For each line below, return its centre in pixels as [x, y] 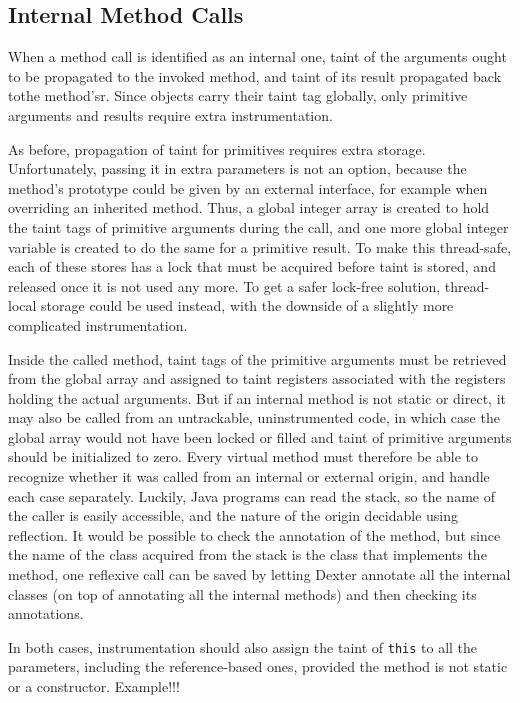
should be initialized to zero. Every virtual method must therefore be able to [243, 456]
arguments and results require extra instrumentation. [170, 114]
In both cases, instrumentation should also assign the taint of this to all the [243, 646]
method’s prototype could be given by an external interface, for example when [248, 187]
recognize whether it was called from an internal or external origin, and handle [249, 476]
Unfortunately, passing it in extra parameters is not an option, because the [237, 168]
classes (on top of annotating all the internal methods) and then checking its [242, 593]
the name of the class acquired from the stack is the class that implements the [247, 554]
